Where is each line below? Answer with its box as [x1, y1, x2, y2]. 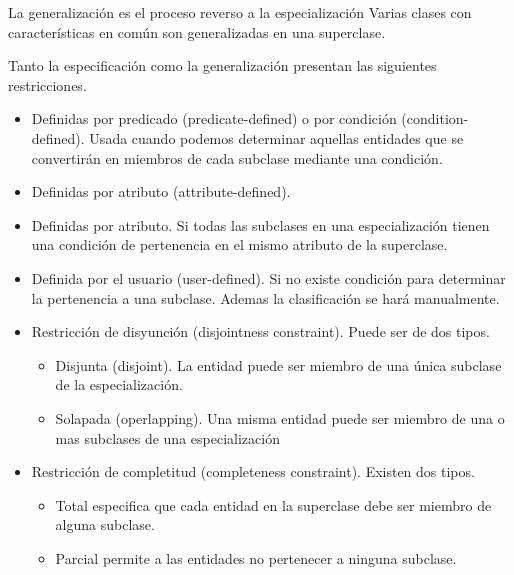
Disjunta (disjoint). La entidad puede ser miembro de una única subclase [55, 354, 502, 375]
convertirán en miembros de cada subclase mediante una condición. [31, 147, 443, 168]
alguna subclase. [55, 514, 155, 535]
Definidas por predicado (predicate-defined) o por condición [31, 108, 397, 129]
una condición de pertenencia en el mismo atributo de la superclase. [31, 234, 448, 255]
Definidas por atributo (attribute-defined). [31, 181, 291, 202]
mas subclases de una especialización [55, 427, 280, 448]
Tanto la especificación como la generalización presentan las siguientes [8, 55, 437, 76]
